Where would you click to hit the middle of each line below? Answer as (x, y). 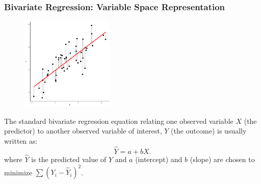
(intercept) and (159, 159)
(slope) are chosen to (222, 159)
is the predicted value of (69, 159)
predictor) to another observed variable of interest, (83, 131)
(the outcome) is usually (209, 131)
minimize (18, 172)
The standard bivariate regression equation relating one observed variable (119, 121)
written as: (21, 141)
